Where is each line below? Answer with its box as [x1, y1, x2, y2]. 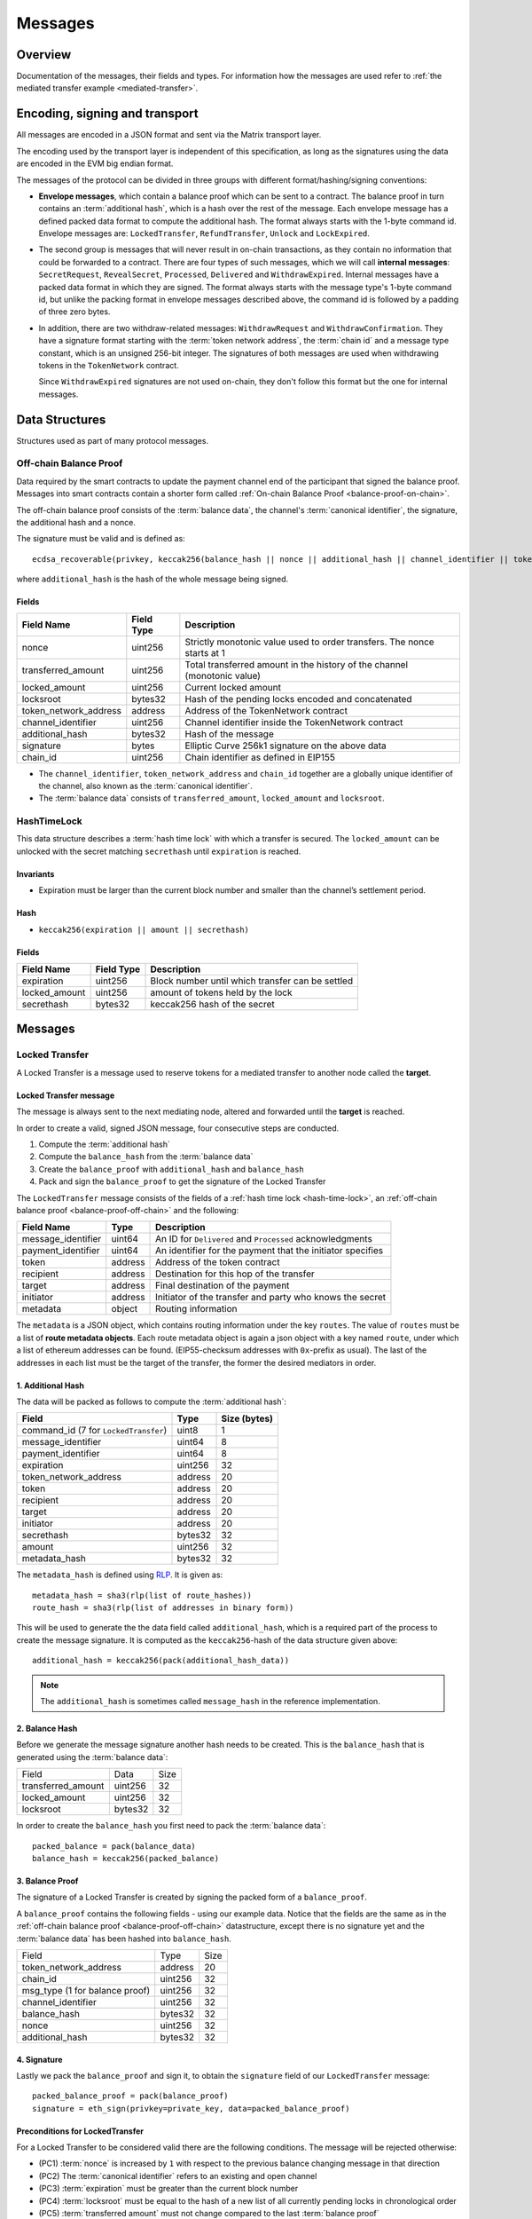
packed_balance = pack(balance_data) [32, 1841, 197, 1851]
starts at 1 [184, 646, 226, 659]
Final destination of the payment [155, 1279, 290, 1291]
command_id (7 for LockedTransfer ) [21, 1425, 168, 1437]
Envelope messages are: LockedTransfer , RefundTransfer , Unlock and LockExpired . [38, 228, 370, 239]
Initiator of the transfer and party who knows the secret [155, 1291, 387, 1304]
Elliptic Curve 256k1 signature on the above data [184, 739, 387, 752]
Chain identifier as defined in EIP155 [184, 751, 336, 763]
